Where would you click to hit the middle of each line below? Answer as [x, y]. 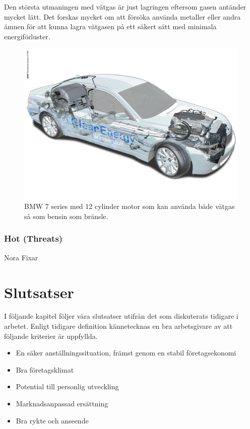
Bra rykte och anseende [52, 420]
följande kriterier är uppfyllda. [51, 336]
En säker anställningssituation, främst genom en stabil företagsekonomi [126, 353]
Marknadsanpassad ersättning [62, 404]
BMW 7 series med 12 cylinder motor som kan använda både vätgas [130, 206]
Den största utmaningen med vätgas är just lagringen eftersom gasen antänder [125, 7]
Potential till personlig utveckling [67, 386]
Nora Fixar [21, 257]
